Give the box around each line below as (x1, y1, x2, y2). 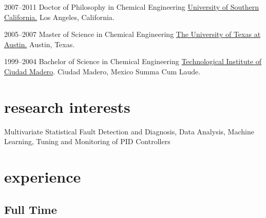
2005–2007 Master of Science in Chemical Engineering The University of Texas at (4, 29, 261, 39)
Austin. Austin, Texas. (4, 38, 75, 49)
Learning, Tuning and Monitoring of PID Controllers (4, 136, 170, 147)
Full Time (4, 201, 57, 217)
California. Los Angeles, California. (4, 11, 115, 22)
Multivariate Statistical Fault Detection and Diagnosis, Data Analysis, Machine (4, 126, 254, 136)
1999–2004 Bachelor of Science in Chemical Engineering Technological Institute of (4, 56, 262, 67)
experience (4, 166, 81, 187)
